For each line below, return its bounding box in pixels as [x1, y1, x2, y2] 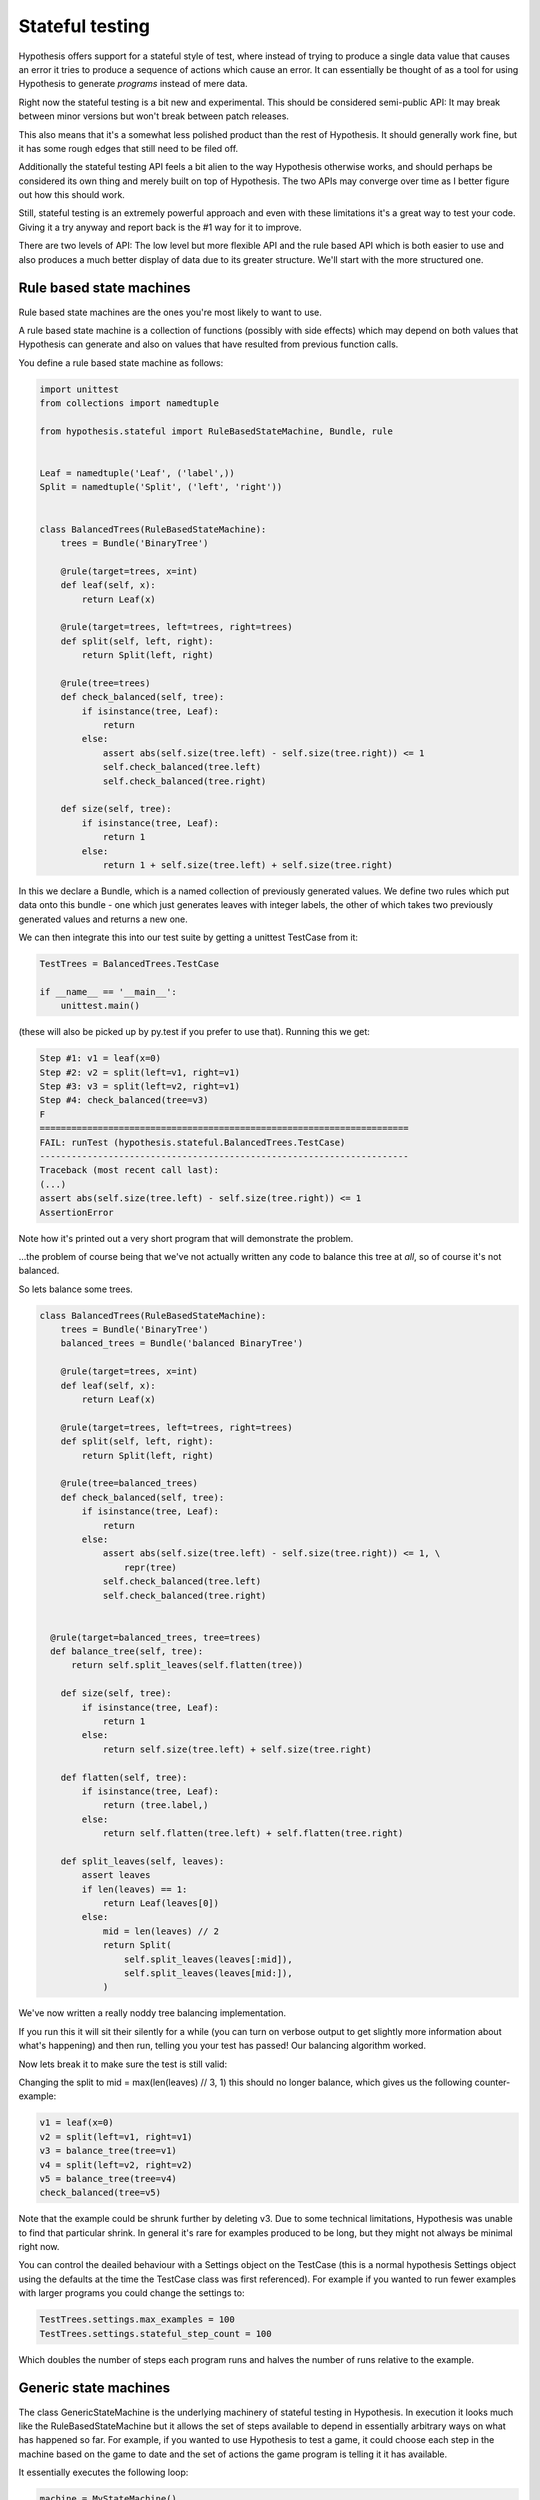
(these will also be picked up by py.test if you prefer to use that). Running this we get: [18, 1026, 370, 1038]
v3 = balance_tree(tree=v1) [39, 2145, 177, 2157]
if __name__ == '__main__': [39, 986, 177, 997]
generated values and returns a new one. [18, 913, 189, 925]
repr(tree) [123, 1561, 177, 1573]
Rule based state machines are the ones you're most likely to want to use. [18, 306, 322, 318]
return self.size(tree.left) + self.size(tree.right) [102, 1743, 372, 1755]
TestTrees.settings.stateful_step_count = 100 [39, 2328, 272, 2339]
